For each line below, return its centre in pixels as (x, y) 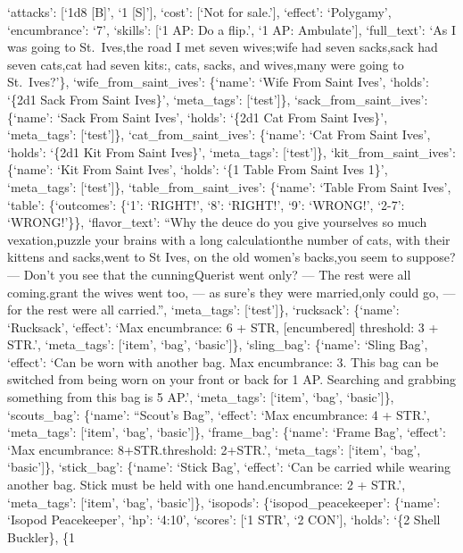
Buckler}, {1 (41, 536)
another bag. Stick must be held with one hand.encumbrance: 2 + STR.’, (207, 485)
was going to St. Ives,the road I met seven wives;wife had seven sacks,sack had (223, 47)
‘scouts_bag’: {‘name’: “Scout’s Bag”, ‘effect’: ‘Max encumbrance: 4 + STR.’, (219, 414)
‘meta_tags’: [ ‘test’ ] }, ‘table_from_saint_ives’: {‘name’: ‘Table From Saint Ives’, (229, 186)
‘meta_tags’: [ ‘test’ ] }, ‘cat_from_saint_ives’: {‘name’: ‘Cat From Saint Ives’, (219, 134)
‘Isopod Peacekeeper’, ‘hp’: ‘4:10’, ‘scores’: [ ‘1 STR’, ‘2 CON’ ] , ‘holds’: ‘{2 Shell (224, 519)
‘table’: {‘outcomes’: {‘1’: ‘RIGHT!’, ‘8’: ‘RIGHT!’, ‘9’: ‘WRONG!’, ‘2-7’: (206, 204)
